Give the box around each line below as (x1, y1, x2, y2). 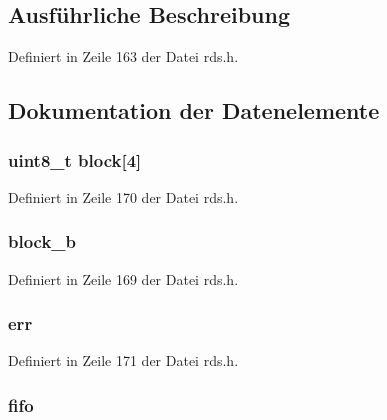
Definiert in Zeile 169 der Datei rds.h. (8, 268, 239, 289)
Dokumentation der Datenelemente (8, 95, 380, 126)
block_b (8, 229, 77, 254)
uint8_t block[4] (8, 147, 142, 172)
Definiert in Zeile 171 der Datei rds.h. (8, 350, 239, 371)
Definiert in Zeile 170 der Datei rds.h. (8, 186, 239, 207)
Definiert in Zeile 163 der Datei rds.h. (8, 46, 239, 67)
